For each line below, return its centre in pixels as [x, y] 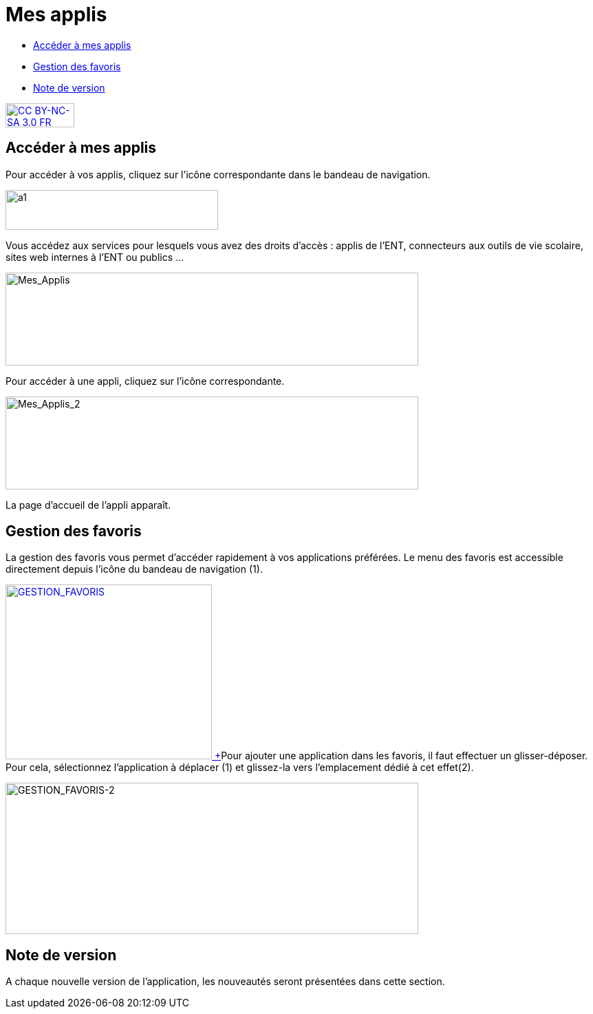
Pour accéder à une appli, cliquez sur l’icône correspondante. [145, 381]
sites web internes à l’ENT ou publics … [95, 257]
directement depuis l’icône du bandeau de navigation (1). [134, 569]
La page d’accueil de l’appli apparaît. [88, 505]
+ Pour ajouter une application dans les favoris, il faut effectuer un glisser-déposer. [401, 756]
